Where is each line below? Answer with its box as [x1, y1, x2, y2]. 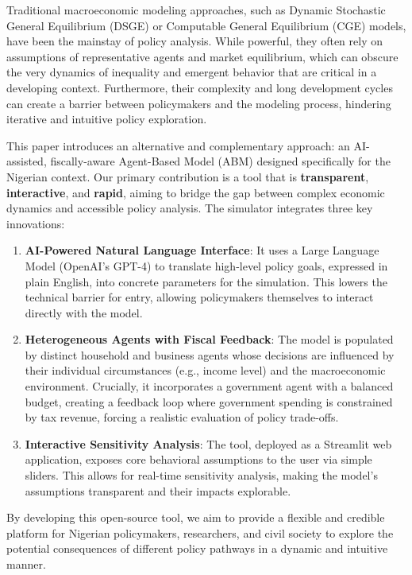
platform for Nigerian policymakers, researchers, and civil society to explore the [6, 524, 394, 541]
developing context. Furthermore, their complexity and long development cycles [6, 79, 393, 95]
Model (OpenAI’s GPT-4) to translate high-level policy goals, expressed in [25, 257, 388, 274]
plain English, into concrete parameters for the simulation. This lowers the [25, 273, 387, 289]
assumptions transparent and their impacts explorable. [25, 482, 291, 499]
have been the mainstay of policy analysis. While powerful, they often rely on [6, 33, 383, 49]
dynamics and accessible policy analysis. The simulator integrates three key [6, 200, 373, 216]
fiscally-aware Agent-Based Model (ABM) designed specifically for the [50, 153, 391, 169]
